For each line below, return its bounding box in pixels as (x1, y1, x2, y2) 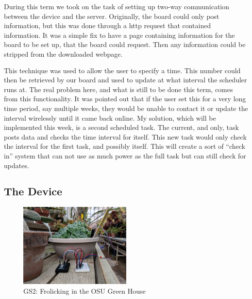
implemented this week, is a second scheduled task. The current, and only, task (4, 122, 239, 132)
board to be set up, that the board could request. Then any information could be (4, 39, 246, 49)
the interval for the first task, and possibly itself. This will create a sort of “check (4, 141, 245, 151)
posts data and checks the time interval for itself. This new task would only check (4, 131, 247, 142)
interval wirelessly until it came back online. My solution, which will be (4, 112, 216, 123)
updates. (4, 160, 29, 170)
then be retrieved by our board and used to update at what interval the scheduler (4, 75, 247, 85)
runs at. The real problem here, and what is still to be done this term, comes (4, 84, 233, 94)
